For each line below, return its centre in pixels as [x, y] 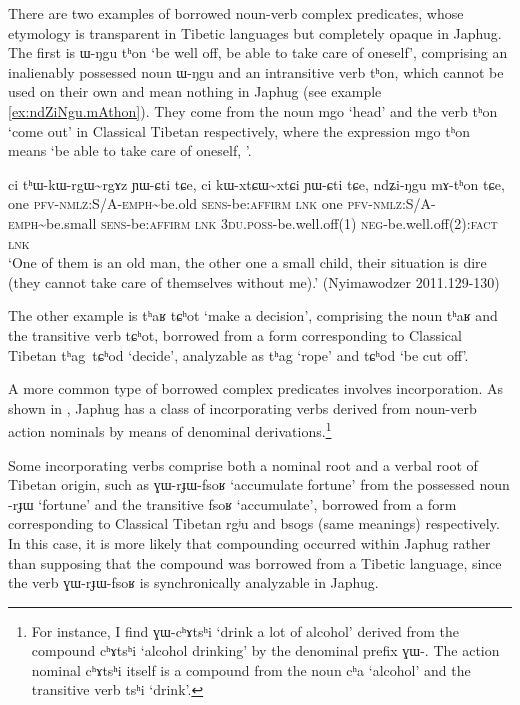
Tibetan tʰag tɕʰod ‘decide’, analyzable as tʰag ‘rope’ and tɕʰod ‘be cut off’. [238, 354]
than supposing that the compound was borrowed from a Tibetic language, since [255, 562]
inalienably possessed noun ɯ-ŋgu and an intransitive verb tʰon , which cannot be [256, 71]
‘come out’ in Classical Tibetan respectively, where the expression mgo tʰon [239, 130]
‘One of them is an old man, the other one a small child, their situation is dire [247, 262]
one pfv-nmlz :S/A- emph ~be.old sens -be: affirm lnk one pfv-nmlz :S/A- [222, 203]
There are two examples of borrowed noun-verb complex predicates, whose [236, 13]
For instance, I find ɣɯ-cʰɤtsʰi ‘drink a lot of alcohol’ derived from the [245, 630]
